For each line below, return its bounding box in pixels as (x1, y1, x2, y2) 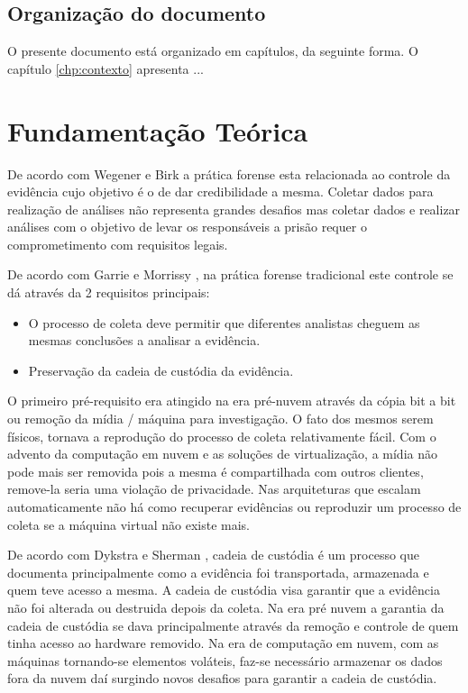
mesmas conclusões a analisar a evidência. (28, 331, 261, 350)
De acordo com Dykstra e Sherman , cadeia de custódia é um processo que (7, 545, 419, 564)
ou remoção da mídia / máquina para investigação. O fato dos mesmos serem (7, 409, 434, 428)
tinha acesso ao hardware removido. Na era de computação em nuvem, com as (7, 634, 439, 652)
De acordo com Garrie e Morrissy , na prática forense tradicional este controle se (7, 265, 454, 284)
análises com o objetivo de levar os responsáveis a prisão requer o (7, 217, 367, 236)
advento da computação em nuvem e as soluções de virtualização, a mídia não (7, 444, 437, 463)
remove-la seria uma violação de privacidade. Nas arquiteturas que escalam (7, 479, 421, 498)
